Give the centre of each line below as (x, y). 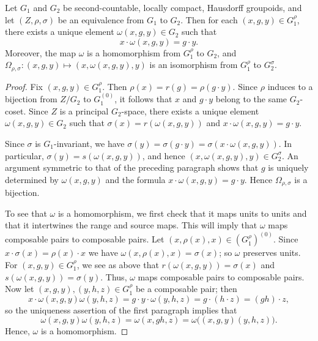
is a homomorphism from (134, 52)
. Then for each (209, 19)
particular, (24, 155)
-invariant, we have (89, 144)
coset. (16, 111)
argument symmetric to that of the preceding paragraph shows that (132, 167)
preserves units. (272, 253)
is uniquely (288, 167)
